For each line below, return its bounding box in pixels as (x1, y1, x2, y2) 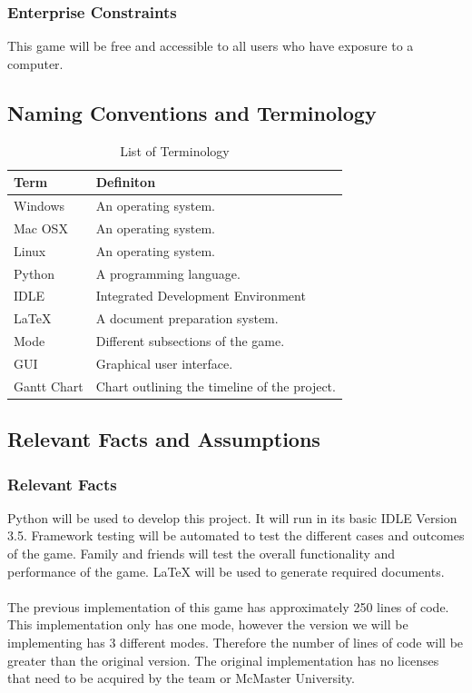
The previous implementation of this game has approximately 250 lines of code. (7, 597, 449, 616)
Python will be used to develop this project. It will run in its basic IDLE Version (7, 508, 457, 527)
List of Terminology (120, 141, 230, 160)
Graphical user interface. (95, 353, 233, 372)
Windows (14, 196, 65, 215)
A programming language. (95, 263, 241, 282)
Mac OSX (14, 218, 68, 237)
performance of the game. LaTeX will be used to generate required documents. (7, 561, 445, 580)
